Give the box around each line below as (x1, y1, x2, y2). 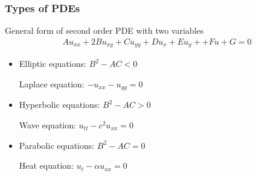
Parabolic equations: (19, 139, 95, 151)
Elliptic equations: (19, 57, 86, 70)
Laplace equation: (19, 77, 85, 90)
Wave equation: (19, 118, 76, 131)
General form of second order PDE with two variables (5, 24, 204, 37)
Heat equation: (19, 159, 74, 172)
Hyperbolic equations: (19, 98, 100, 111)
